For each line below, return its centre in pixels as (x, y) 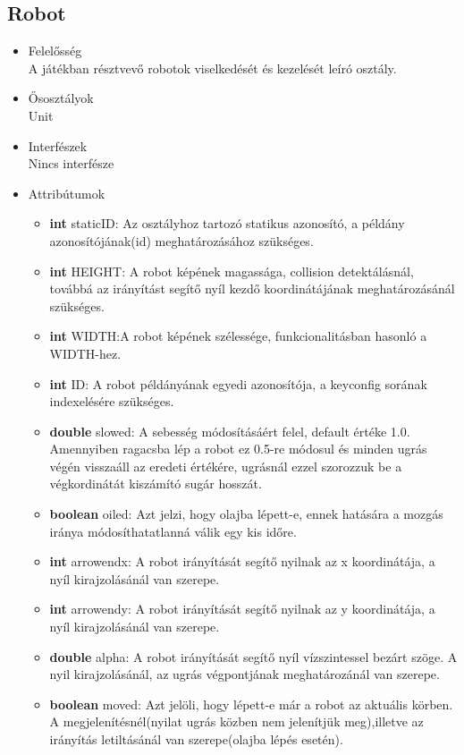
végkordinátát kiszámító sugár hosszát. (156, 484)
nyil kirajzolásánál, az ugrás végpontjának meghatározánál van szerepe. (245, 674)
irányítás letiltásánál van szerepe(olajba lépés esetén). (196, 739)
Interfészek (58, 145)
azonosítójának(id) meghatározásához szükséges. (181, 240)
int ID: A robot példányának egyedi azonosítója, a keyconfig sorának (238, 383)
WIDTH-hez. (85, 353)
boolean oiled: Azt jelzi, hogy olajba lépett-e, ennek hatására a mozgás (246, 514)
